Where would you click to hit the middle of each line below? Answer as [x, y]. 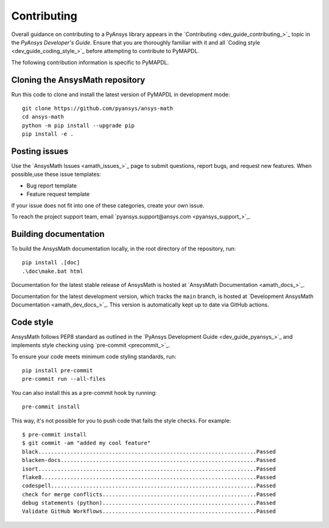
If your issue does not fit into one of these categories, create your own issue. [108, 205]
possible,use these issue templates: [56, 175]
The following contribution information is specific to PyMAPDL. [90, 62]
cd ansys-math [43, 117]
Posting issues [40, 151]
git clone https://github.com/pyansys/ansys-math [98, 109]
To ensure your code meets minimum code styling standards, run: [94, 356]
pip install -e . [48, 134]
